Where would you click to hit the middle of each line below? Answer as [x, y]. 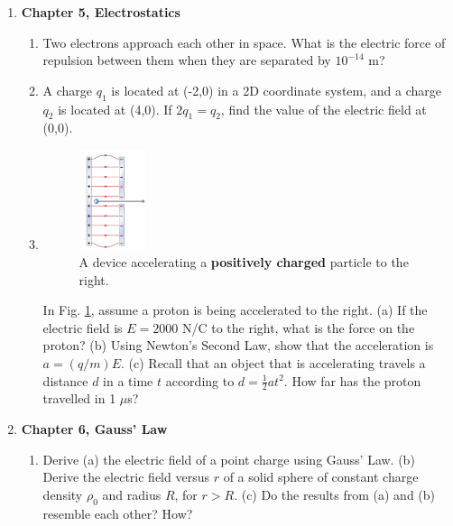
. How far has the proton [352, 380]
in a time [128, 380]
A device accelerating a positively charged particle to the [244, 261]
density [63, 494]
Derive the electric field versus [126, 477]
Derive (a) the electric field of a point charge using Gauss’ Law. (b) [229, 459]
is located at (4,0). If [115, 109]
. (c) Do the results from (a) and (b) [335, 494]
